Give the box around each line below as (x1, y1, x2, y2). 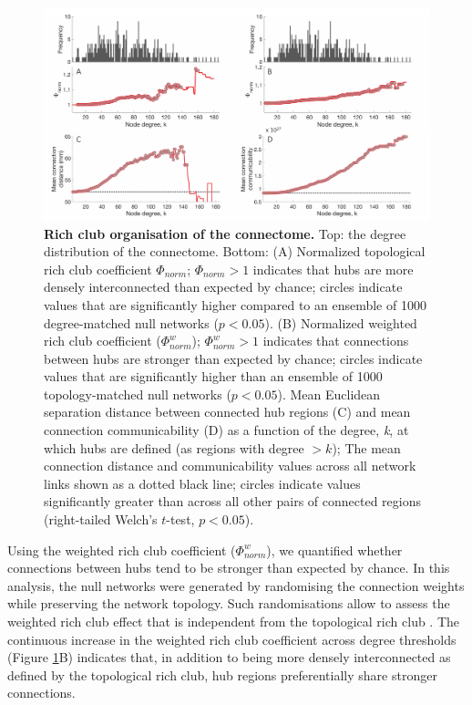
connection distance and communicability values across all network (44, 456, 416, 475)
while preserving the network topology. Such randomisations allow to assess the (7, 594, 450, 613)
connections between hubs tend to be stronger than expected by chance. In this (7, 558, 450, 577)
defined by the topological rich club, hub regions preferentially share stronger (7, 665, 437, 684)
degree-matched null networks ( (44, 313, 219, 332)
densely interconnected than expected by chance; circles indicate (44, 277, 403, 296)
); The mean (332, 438, 401, 457)
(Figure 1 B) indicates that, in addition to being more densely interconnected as (7, 648, 451, 667)
